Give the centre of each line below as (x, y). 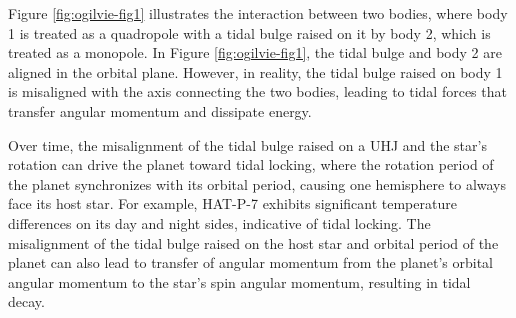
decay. (26, 301)
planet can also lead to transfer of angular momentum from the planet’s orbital (251, 262)
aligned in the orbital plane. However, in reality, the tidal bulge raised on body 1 (255, 71)
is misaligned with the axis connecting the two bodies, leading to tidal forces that (257, 91)
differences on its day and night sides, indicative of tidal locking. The (219, 222)
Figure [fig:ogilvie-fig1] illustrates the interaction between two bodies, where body (258, 13)
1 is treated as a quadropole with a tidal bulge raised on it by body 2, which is (249, 32)
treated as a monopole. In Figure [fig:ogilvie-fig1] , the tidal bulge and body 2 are (255, 52)
